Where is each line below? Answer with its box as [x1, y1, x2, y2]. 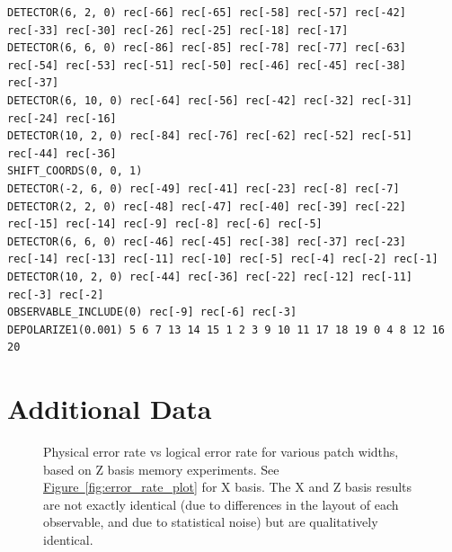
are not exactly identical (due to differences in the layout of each [43, 494, 399, 513]
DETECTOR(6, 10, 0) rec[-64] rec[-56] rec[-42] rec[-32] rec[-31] [7, 93, 413, 107]
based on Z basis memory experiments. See [43, 459, 279, 478]
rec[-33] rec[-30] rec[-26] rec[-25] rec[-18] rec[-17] [7, 23, 349, 37]
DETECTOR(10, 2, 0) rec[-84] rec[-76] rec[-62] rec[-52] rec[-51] [7, 129, 413, 143]
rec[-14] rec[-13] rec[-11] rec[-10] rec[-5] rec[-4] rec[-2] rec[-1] [7, 253, 439, 266]
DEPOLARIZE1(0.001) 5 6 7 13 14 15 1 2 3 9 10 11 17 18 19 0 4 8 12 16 [7, 323, 445, 336]
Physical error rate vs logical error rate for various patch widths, [43, 442, 399, 460]
